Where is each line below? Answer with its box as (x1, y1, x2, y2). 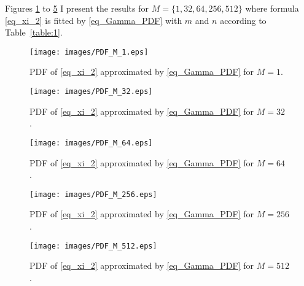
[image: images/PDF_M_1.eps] (29, 47, 149, 56)
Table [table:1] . (5, 26, 63, 39)
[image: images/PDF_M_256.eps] (29, 190, 157, 199)
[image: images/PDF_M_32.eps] (29, 87, 153, 96)
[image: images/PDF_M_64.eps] (29, 138, 153, 147)
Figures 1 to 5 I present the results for (5, 2, 149, 14)
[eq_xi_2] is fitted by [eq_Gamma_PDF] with (5, 14, 182, 26)
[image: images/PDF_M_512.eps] (29, 241, 157, 250)
